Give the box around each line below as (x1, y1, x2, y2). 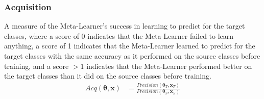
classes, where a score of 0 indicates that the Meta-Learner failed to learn (4, 30, 234, 41)
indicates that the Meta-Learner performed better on (86, 60, 252, 71)
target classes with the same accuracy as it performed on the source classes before (4, 51, 260, 61)
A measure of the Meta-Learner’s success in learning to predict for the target (4, 20, 245, 31)
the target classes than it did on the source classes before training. (4, 70, 211, 81)
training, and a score (4, 60, 69, 71)
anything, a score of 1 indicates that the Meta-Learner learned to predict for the (4, 40, 255, 51)
